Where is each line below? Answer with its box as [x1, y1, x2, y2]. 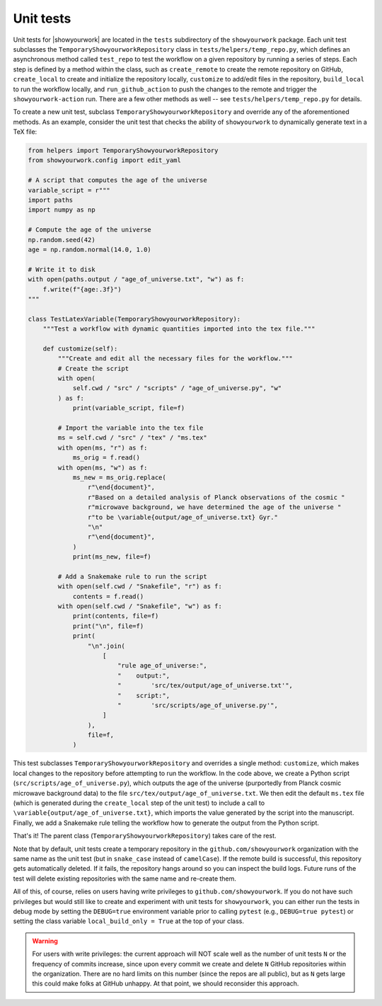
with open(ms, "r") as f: [57, 443, 148, 452]
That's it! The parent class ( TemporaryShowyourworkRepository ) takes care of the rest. [13, 832, 277, 840]
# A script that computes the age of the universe [28, 176, 208, 184]
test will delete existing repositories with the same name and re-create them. [13, 874, 237, 883]
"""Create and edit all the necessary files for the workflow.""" [57, 355, 294, 362]
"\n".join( [87, 641, 125, 650]
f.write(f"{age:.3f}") [42, 285, 122, 293]
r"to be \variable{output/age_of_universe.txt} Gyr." [87, 513, 279, 521]
